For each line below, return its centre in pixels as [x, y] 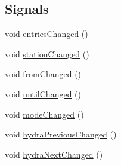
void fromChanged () [43, 74]
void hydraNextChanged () [54, 154]
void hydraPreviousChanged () [61, 134]
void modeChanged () [44, 114]
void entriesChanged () [46, 34]
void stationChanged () [47, 54]
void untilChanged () [43, 94]
